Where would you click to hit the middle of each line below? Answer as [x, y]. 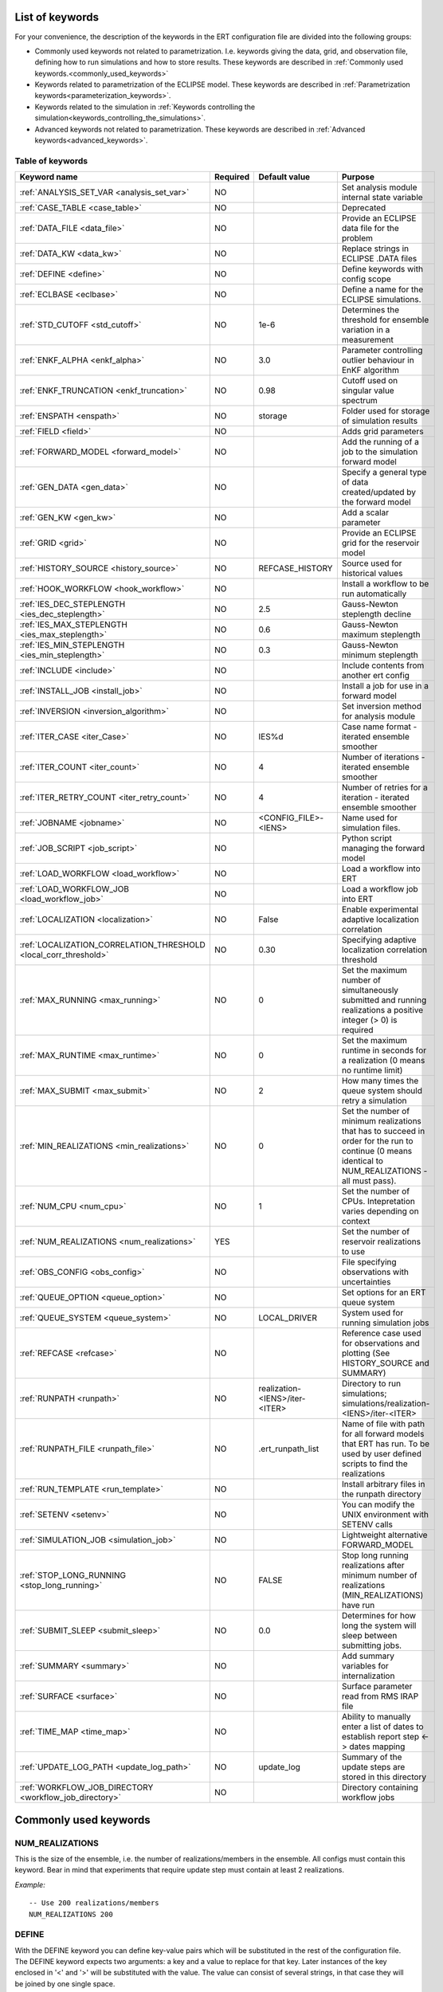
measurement [367, 340]
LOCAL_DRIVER [288, 1318]
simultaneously [370, 990]
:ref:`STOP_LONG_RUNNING [73, 1575]
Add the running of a [380, 442]
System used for [372, 1313]
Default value [284, 177]
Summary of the [372, 1757]
